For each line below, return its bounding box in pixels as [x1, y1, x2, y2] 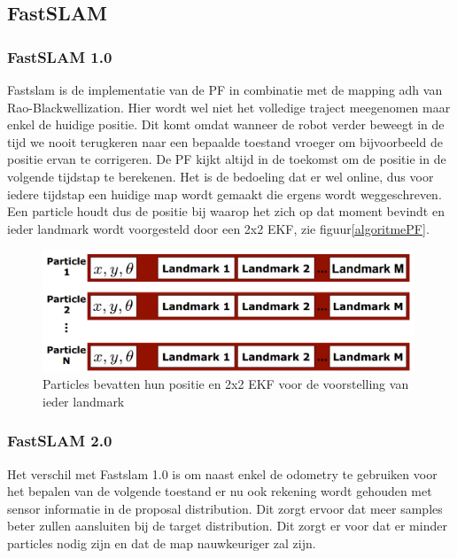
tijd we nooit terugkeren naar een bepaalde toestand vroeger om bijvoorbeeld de [7, 132, 443, 151]
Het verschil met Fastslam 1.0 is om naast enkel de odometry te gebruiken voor [7, 464, 438, 483]
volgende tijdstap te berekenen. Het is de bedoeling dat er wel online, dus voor [7, 167, 434, 185]
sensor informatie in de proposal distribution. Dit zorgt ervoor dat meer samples [7, 499, 443, 517]
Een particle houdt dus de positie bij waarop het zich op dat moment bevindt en [7, 202, 445, 221]
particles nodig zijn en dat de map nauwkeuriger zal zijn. [7, 534, 316, 553]
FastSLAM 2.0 [7, 430, 112, 452]
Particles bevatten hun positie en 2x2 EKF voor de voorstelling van [43, 375, 409, 393]
